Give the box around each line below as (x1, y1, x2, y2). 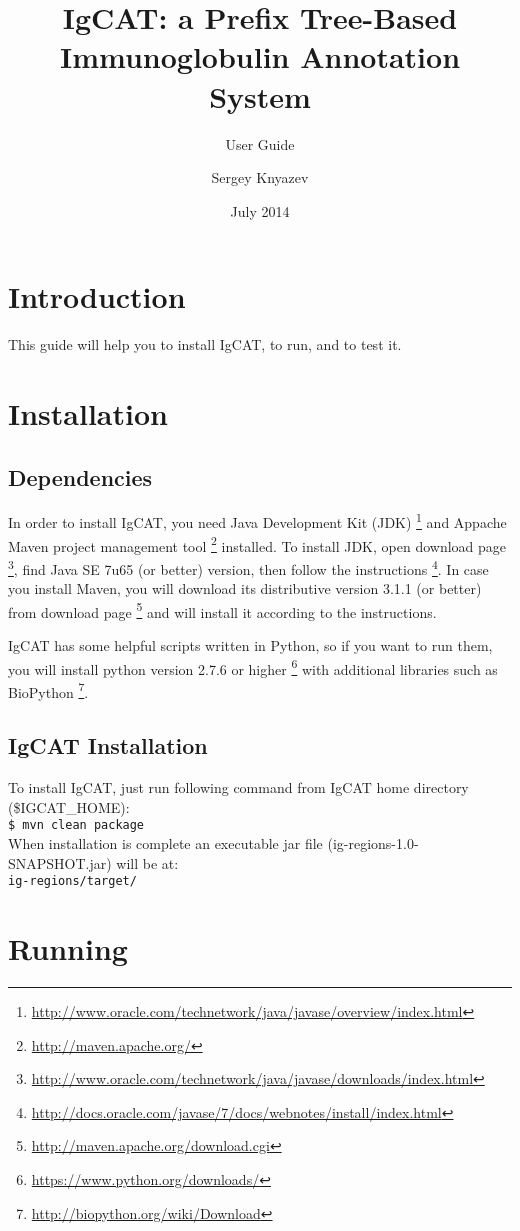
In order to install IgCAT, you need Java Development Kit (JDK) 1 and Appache (8, 509, 507, 533)
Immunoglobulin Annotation (59, 36, 461, 77)
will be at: (116, 852, 179, 873)
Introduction (8, 276, 186, 317)
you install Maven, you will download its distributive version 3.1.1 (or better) (8, 578, 482, 599)
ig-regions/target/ (8, 874, 137, 889)
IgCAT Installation (8, 730, 208, 761)
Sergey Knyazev (211, 167, 309, 188)
